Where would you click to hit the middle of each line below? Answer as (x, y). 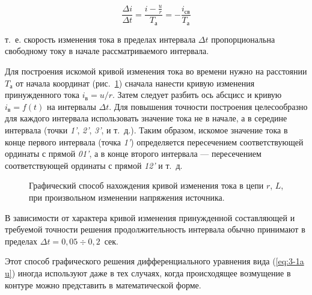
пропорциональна (243, 39)
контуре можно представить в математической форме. (103, 284)
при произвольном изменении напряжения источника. (127, 197)
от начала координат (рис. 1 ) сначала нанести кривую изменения (135, 83)
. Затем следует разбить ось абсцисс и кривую (197, 95)
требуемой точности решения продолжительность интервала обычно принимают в (155, 229)
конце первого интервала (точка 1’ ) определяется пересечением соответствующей (154, 141)
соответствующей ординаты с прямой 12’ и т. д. (94, 165)
